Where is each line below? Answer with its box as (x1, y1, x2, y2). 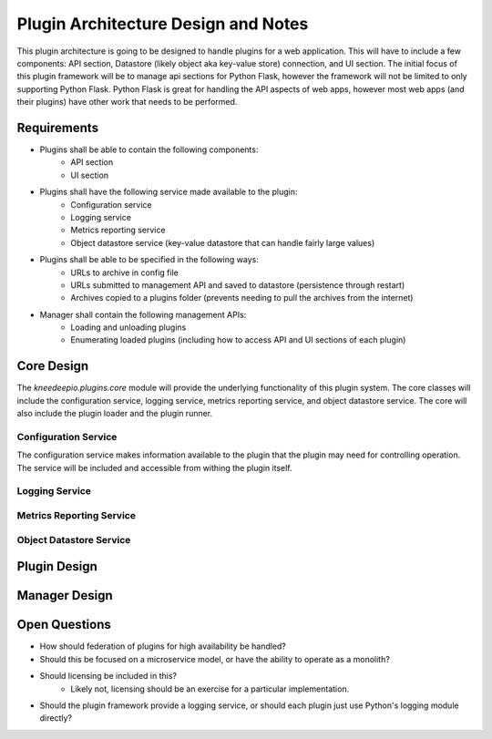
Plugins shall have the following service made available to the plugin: (39, 187, 298, 198)
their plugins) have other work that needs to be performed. (16, 97, 238, 108)
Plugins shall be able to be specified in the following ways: (39, 254, 259, 265)
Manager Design (16, 588, 113, 603)
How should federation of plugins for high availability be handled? (39, 641, 287, 652)
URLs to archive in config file (70, 267, 179, 278)
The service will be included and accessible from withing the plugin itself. (16, 462, 292, 473)
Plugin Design (16, 559, 97, 574)
